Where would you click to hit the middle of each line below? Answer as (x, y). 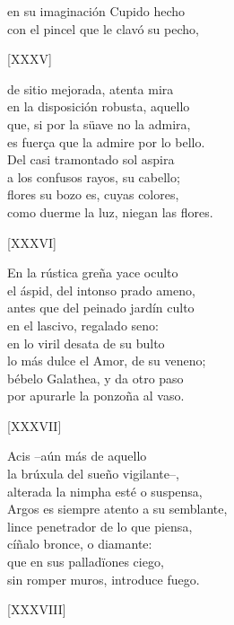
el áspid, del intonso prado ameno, (101, 290)
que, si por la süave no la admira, (99, 123)
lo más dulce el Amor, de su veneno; (107, 361)
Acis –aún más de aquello (77, 456)
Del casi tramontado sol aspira (91, 159)
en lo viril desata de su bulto (86, 343)
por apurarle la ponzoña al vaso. (96, 396)
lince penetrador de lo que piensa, (100, 526)
